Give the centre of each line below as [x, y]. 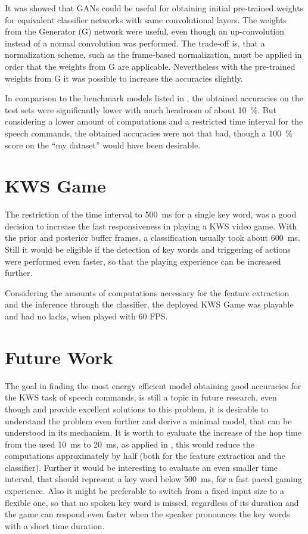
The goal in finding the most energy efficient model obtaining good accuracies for [153, 385]
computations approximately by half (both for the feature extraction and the [145, 456]
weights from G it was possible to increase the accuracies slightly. [124, 78]
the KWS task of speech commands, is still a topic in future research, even [141, 397]
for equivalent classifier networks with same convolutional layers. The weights [146, 19]
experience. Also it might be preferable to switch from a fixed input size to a [144, 491]
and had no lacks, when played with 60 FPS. [86, 316]
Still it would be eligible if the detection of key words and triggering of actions [148, 249]
